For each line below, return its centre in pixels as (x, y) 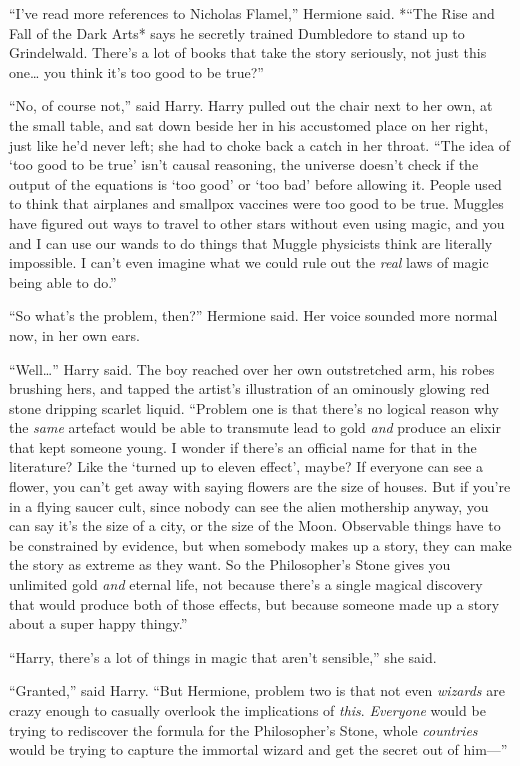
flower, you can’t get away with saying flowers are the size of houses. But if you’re (260, 486)
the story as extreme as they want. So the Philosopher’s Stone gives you (230, 564)
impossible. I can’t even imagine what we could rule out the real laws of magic (249, 262)
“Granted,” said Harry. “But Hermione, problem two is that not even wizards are (257, 690)
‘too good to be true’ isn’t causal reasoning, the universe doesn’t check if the (244, 164)
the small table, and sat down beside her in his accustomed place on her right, (249, 124)
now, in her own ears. (74, 334)
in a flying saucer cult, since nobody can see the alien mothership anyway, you (249, 505)
